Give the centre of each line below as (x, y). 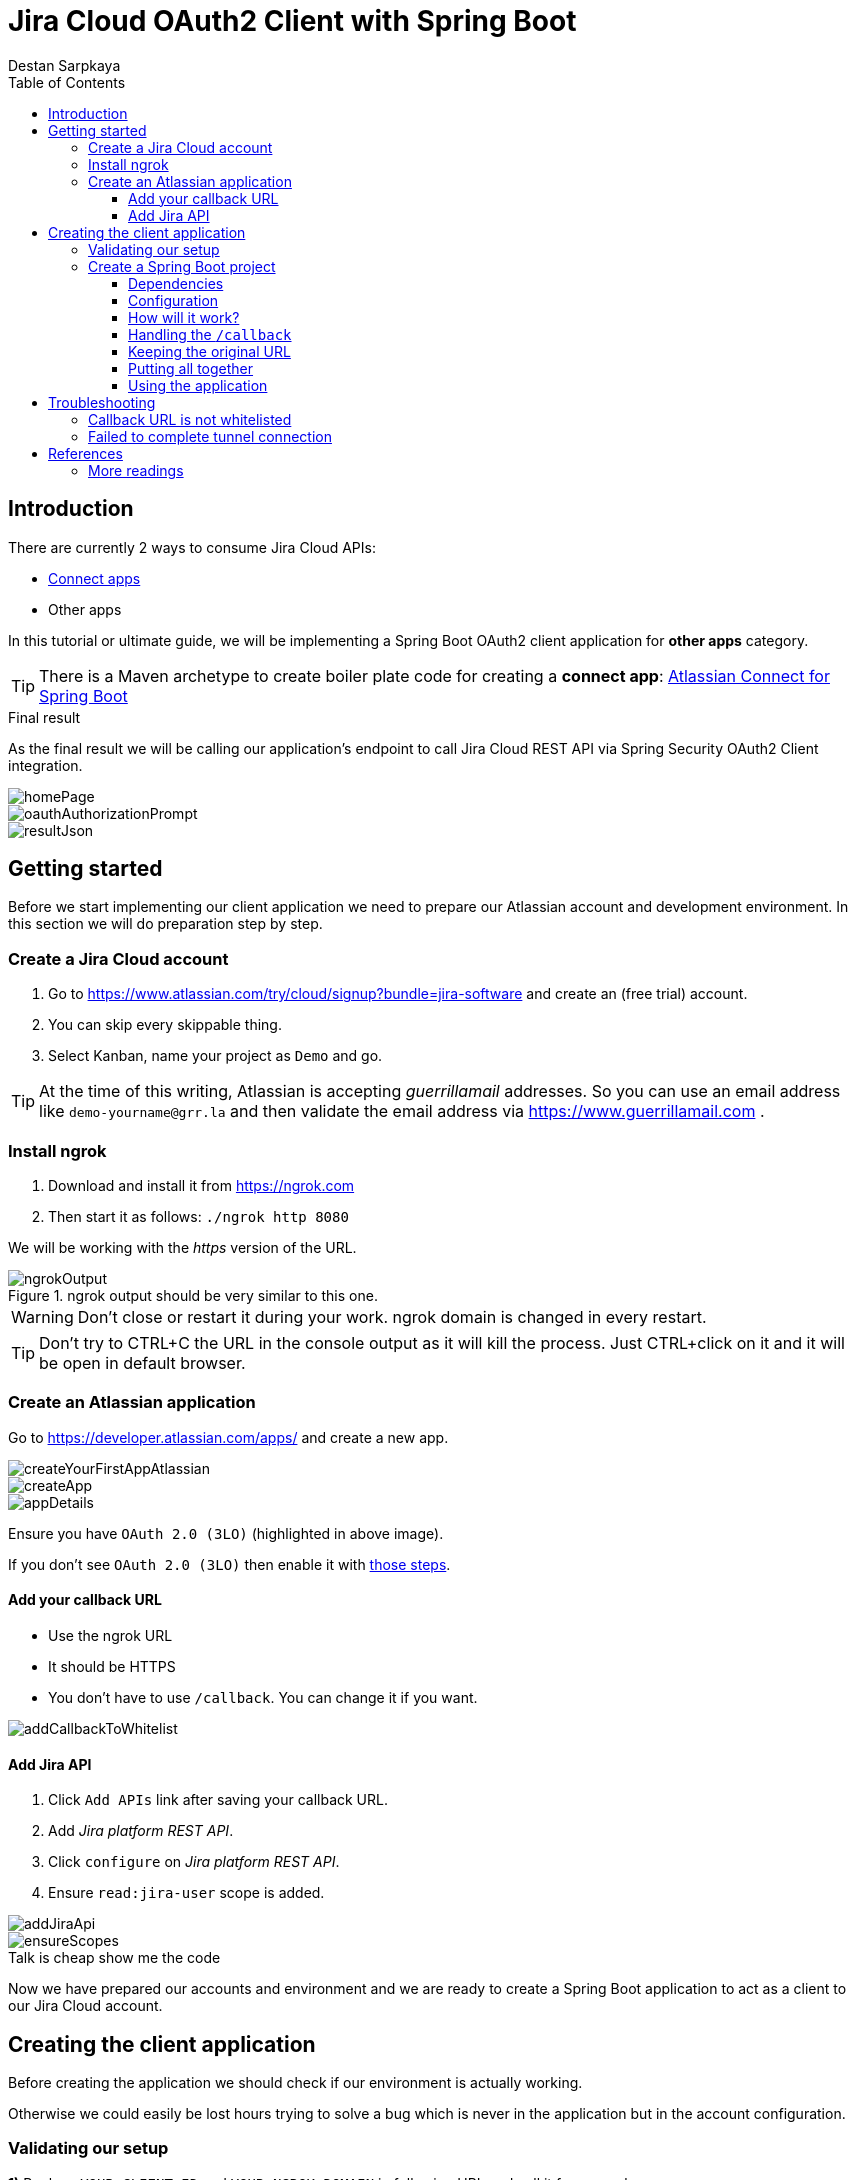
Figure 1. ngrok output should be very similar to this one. (193, 1295)
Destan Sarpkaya (64, 65)
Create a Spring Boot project (182, 266)
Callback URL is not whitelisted (190, 419)
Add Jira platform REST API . (141, 1831)
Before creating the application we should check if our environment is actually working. (295, 2082)
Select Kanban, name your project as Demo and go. (215, 1056)
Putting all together (191, 368)
